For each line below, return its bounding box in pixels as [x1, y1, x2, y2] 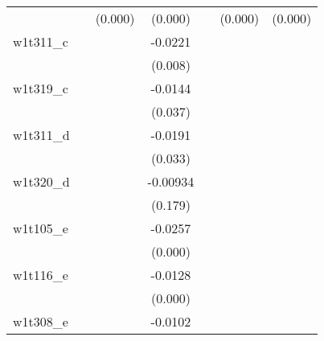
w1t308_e [13, 312, 68, 331]
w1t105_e [13, 219, 68, 237]
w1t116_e [13, 265, 68, 284]
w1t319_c [13, 79, 68, 97]
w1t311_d [13, 125, 70, 144]
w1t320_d [13, 172, 70, 191]
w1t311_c [13, 32, 68, 51]
